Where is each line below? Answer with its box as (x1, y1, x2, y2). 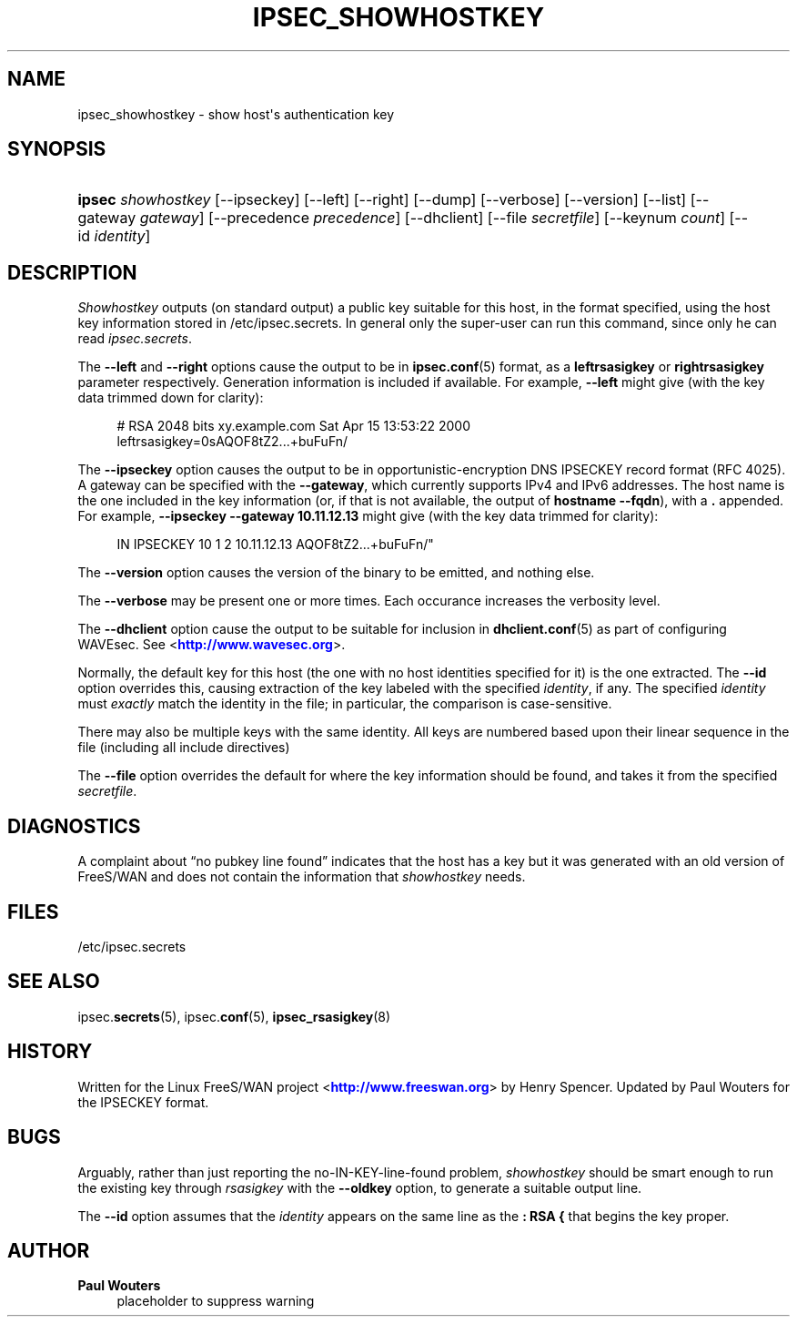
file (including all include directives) (77, 739, 290, 756)
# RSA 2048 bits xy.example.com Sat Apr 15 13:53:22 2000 (116, 418, 470, 434)
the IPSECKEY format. (77, 1094, 209, 1110)
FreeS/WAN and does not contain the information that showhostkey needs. (77, 869, 526, 885)
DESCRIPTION (7, 260, 137, 284)
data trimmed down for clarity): (77, 390, 264, 406)
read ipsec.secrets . (77, 331, 192, 347)
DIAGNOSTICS (7, 814, 141, 838)
